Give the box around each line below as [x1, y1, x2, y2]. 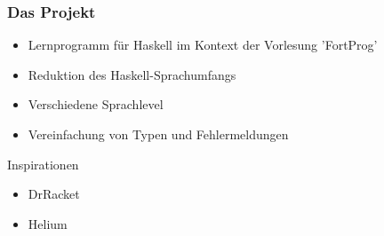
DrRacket [28, 185, 80, 203]
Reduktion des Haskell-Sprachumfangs [28, 65, 236, 83]
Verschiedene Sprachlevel [28, 95, 164, 114]
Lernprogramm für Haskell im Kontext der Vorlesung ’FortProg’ [28, 35, 378, 54]
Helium [28, 214, 68, 232]
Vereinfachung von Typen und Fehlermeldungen [28, 125, 289, 143]
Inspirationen [7, 154, 79, 173]
